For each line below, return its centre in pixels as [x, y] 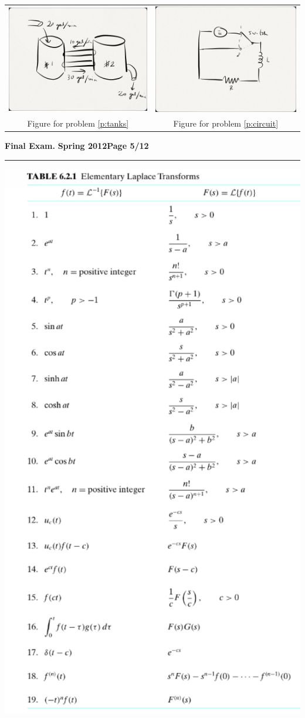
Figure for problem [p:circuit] [226, 123]
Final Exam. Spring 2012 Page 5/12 [77, 145]
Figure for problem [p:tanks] [78, 123]
